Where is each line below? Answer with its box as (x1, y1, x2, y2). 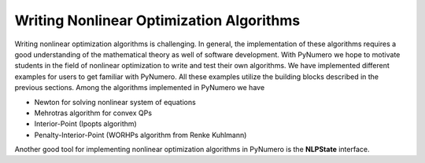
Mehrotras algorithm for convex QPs (34, 108, 153, 118)
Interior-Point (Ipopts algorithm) (34, 119, 137, 129)
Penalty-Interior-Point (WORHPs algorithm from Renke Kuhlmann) (34, 130, 247, 139)
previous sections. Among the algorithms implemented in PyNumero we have (14, 83, 265, 92)
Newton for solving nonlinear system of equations (34, 97, 196, 107)
